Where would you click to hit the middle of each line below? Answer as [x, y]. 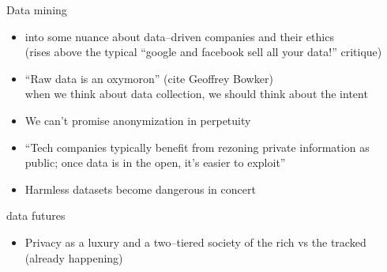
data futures [36, 215]
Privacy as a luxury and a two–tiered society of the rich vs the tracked [195, 242]
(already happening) [74, 257]
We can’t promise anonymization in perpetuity [138, 120]
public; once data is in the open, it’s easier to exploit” [155, 162]
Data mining [37, 9]
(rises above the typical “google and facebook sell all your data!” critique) [203, 52]
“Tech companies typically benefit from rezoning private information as [197, 147]
